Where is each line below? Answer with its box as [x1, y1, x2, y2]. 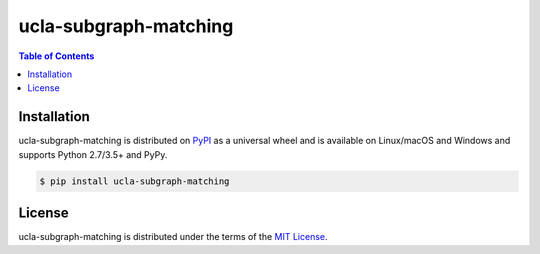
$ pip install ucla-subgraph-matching [39, 175, 230, 187]
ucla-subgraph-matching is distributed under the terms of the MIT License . [18, 231, 328, 243]
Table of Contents [18, 50, 95, 62]
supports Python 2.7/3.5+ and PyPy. [18, 148, 168, 160]
